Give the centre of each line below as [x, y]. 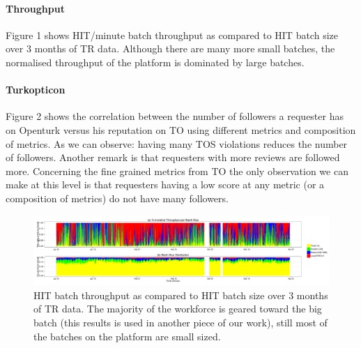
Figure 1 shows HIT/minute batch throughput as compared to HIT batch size [172, 35]
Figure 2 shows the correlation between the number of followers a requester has [175, 116]
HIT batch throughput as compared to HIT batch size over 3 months [181, 295]
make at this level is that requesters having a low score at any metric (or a [165, 184]
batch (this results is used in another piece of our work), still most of [180, 322]
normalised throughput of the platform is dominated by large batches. [155, 62]
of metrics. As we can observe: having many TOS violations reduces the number [177, 143]
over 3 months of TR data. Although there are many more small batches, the [170, 48]
